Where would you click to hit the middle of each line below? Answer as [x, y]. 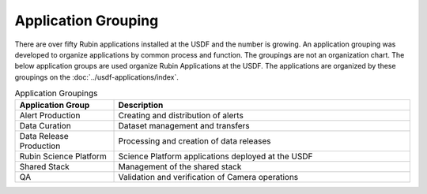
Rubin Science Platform [63, 156]
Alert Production [50, 116]
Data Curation [45, 126]
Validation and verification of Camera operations [208, 177]
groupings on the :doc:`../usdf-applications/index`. [97, 77]
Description [141, 105]
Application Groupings [56, 93]
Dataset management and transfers [184, 126]
